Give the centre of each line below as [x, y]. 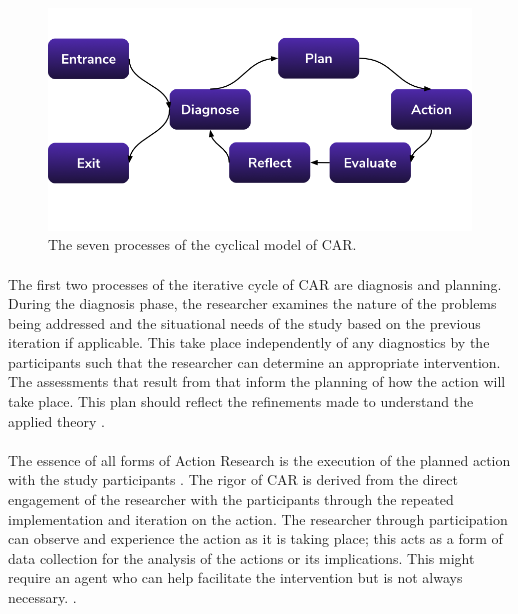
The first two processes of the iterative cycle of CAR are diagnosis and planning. [255, 283]
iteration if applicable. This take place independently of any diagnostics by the [249, 342]
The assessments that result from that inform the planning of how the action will [257, 381]
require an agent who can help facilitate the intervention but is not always [235, 577]
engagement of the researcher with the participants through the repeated [231, 499]
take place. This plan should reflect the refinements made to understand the [241, 401]
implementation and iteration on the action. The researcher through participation [258, 518]
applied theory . [56, 420]
